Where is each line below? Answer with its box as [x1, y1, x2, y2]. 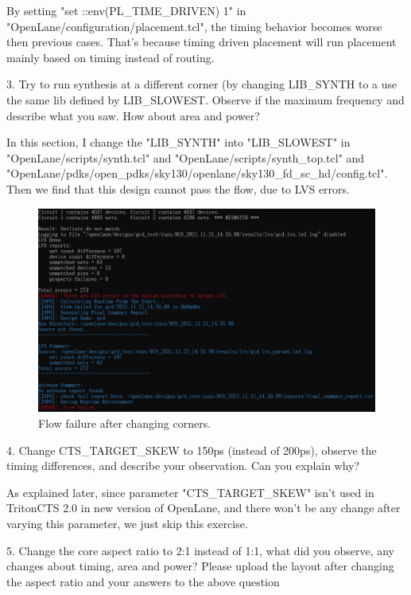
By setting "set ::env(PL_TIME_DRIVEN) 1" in [6, 2, 246, 18]
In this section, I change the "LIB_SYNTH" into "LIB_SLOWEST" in [6, 134, 351, 151]
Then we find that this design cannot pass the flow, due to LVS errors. [6, 180, 350, 197]
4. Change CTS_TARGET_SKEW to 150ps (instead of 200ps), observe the [6, 441, 377, 458]
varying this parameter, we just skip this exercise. [6, 515, 248, 531]
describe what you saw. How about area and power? [6, 107, 260, 123]
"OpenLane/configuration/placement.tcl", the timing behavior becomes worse [6, 18, 382, 34]
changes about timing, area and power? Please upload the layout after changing [6, 558, 394, 574]
